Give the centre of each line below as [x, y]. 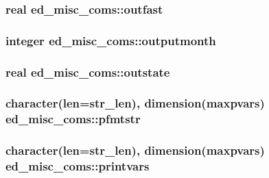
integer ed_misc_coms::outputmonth [111, 40]
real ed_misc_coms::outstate [88, 72]
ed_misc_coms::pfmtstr [73, 119]
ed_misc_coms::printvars [78, 166]
